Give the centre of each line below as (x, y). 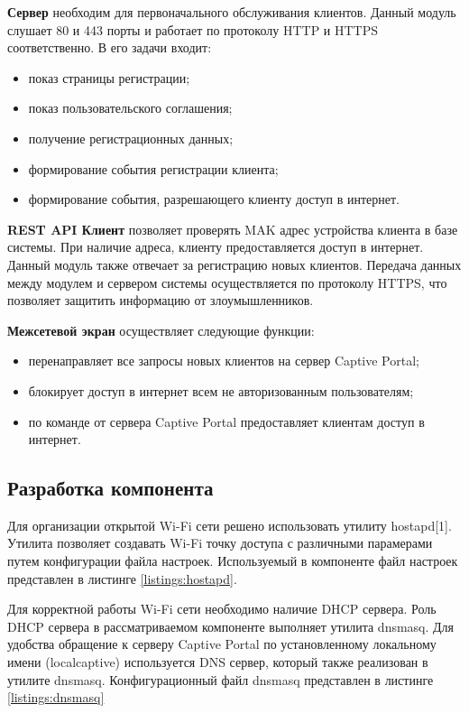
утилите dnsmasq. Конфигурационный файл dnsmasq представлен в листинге (221, 679)
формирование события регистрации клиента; (153, 168)
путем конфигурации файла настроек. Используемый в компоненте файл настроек (233, 561)
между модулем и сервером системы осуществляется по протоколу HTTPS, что (227, 282)
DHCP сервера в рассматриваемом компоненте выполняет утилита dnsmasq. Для (231, 626)
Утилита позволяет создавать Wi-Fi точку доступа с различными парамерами (220, 543)
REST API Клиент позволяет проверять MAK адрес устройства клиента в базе (233, 229)
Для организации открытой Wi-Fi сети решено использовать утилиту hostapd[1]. (230, 525)
